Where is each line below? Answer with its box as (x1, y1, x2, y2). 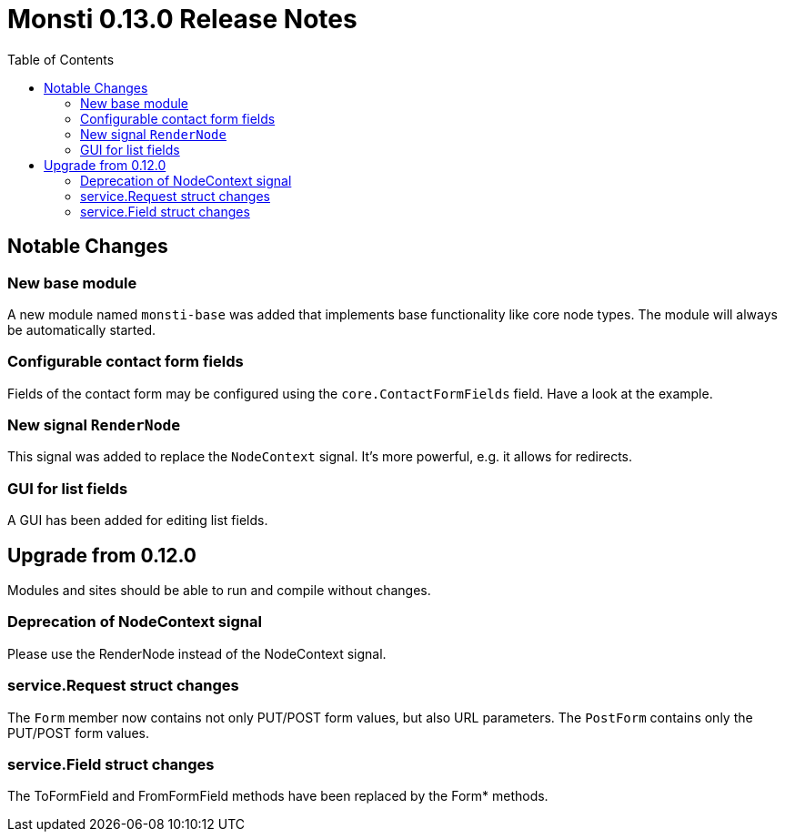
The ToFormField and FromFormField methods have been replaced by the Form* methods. (7, 788, 548, 804)
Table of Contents (7, 51, 115, 67)
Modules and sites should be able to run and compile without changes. (7, 582, 431, 599)
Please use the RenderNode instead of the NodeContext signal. (7, 645, 387, 662)
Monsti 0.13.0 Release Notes (7, 4, 357, 35)
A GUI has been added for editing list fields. (7, 512, 268, 529)
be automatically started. (7, 321, 156, 338)
